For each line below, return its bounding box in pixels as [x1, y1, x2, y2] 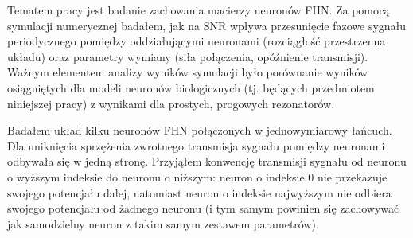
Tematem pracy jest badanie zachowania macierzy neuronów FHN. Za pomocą [7, 2, 390, 18]
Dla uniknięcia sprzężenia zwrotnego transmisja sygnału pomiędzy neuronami [7, 137, 385, 154]
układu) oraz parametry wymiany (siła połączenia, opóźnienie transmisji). [7, 48, 368, 64]
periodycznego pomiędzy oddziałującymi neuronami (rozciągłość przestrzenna [7, 33, 386, 49]
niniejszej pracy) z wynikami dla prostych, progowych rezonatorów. [7, 95, 335, 111]
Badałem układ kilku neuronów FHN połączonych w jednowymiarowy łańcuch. [7, 122, 392, 139]
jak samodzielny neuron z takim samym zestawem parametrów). [7, 215, 319, 232]
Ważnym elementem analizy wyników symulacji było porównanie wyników [7, 64, 368, 80]
